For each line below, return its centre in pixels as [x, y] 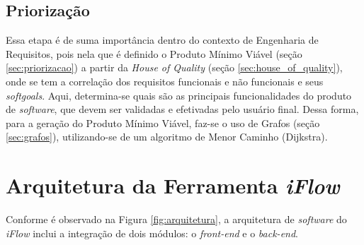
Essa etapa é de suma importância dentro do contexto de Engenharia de [162, 40]
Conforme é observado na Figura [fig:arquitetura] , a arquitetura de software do [176, 219]
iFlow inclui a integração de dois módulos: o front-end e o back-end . [152, 233]
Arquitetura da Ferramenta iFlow [173, 186]
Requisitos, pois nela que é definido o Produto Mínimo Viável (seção [154, 53]
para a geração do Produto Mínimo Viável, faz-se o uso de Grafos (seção [163, 122]
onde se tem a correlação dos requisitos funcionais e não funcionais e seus [165, 81]
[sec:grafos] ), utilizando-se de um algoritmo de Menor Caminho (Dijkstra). [167, 137]
